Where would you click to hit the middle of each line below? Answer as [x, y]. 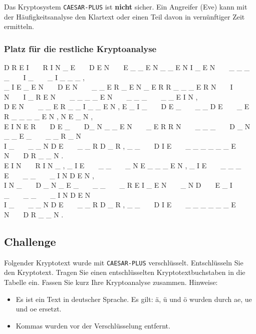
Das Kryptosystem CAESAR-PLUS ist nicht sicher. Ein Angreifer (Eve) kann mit [126, 7]
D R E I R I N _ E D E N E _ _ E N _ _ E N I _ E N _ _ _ [127, 67]
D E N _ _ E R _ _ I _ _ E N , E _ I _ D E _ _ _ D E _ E [127, 106]
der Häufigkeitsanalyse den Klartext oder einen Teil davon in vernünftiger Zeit [124, 16]
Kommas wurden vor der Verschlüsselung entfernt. [93, 325]
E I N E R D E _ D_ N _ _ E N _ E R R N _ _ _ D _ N [127, 126]
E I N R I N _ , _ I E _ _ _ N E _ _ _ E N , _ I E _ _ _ [123, 165]
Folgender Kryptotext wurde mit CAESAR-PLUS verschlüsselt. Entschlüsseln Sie [124, 262]
